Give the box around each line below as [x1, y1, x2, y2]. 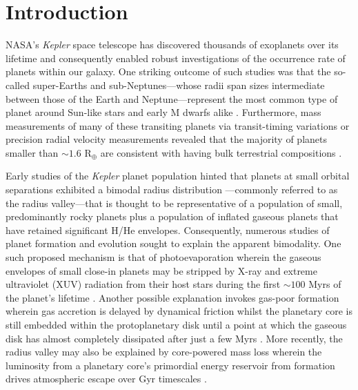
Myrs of [308, 277, 341, 291]
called [6, 77, 30, 92]
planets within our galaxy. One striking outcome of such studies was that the [6, 64, 331, 79]
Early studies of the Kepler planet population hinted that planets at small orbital [6, 168, 350, 183]
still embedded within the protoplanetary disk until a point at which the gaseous [6, 318, 347, 331]
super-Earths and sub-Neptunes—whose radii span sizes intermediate [32, 77, 325, 92]
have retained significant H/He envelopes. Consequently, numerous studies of [6, 222, 330, 237]
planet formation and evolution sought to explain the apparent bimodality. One [6, 236, 341, 251]
